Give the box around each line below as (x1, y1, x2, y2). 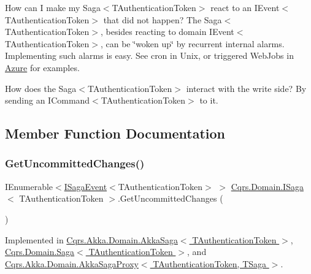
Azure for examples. (5, 61, 80, 74)
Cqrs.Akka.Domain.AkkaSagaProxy (5, 257, 139, 270)
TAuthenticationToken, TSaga (153, 257, 267, 270)
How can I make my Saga (5, 1, 101, 13)
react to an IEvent (210, 1, 280, 13)
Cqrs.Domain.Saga (5, 245, 75, 258)
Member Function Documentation (5, 124, 226, 143)
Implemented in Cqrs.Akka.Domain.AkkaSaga (5, 233, 178, 246)
